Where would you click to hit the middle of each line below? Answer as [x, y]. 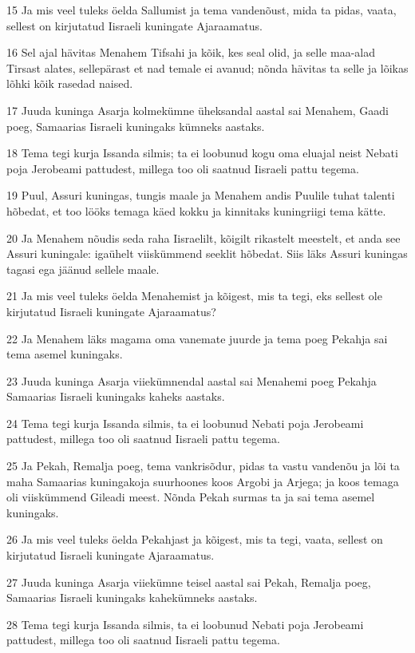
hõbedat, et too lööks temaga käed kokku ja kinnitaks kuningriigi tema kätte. [196, 210]
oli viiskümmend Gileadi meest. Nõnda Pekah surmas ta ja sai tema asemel [191, 497]
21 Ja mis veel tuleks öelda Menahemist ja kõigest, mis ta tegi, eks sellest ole [194, 296]
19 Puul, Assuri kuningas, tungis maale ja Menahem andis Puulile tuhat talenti [201, 195]
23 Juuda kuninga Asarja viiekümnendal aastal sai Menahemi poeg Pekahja [192, 380]
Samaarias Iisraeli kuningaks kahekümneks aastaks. [132, 598]
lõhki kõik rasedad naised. [70, 83]
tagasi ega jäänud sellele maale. [83, 269]
